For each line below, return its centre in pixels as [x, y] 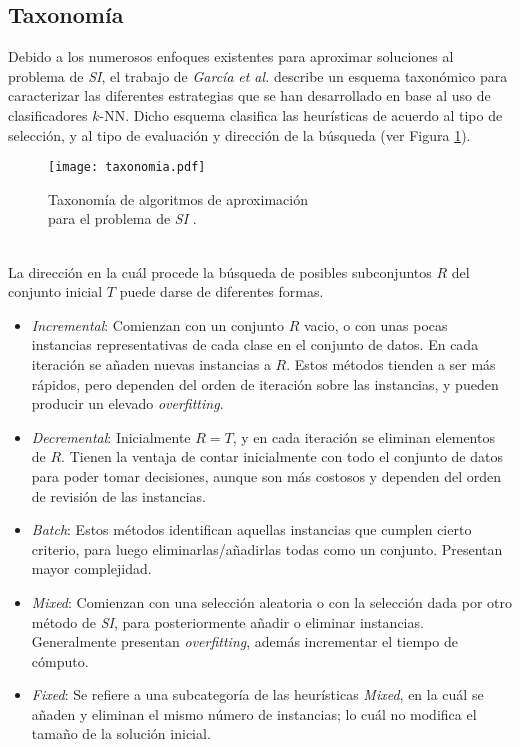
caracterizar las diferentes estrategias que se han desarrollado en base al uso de [249, 95]
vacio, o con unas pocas [375, 324]
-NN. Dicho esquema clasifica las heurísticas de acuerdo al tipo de [301, 114]
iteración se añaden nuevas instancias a [151, 363]
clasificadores [48, 114]
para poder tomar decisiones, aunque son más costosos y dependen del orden [266, 475]
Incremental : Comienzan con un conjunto [157, 324]
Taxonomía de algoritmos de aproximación [178, 198]
